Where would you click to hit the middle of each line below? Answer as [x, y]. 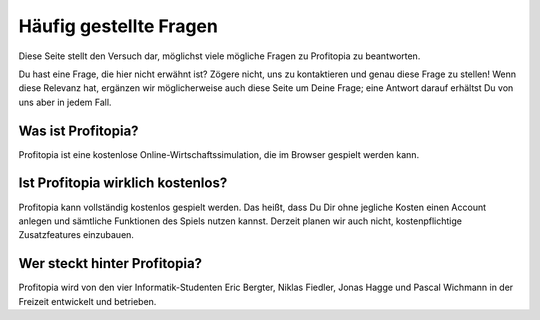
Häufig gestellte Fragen [118, 26]
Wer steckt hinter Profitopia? [110, 263]
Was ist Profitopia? [78, 130]
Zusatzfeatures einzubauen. [76, 235]
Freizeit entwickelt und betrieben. [87, 301]
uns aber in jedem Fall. [65, 102]
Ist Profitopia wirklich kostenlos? [123, 183]
